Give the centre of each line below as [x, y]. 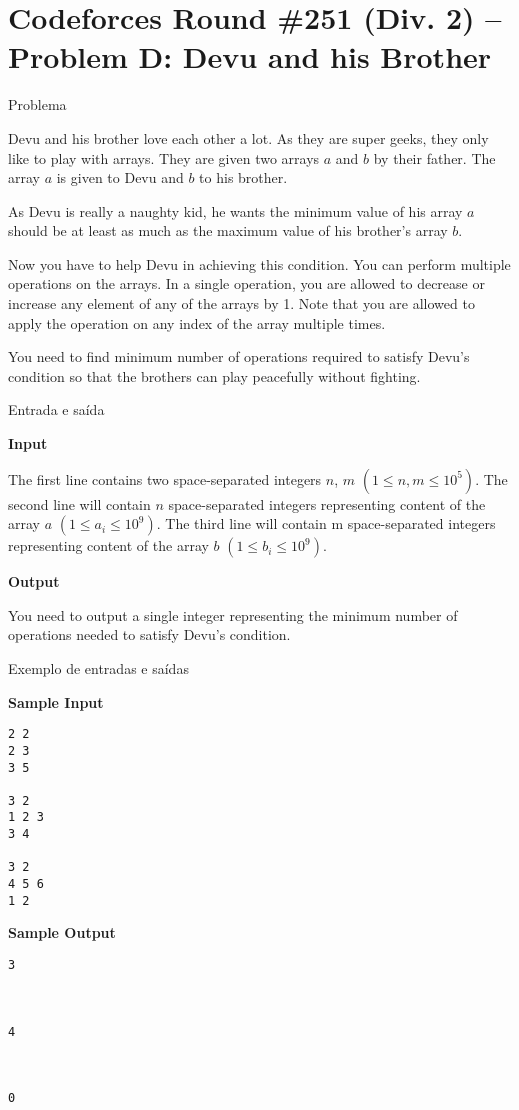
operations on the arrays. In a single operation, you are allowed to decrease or [246, 283]
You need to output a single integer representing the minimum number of [233, 614]
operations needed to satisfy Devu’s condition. [149, 634]
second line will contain [79, 503]
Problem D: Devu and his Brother [250, 56]
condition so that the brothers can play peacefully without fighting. [214, 375]
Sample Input [56, 701]
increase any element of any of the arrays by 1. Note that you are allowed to [241, 303]
